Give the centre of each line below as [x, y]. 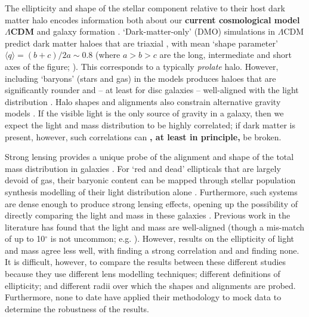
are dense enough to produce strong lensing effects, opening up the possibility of [151, 203]
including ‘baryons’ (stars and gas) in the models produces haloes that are [140, 78]
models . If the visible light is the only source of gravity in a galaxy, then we [144, 113]
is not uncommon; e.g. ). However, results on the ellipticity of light [172, 238]
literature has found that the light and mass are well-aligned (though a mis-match [155, 227]
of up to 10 [25, 238]
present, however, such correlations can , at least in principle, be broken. [143, 136]
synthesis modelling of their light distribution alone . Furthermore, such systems [151, 191]
